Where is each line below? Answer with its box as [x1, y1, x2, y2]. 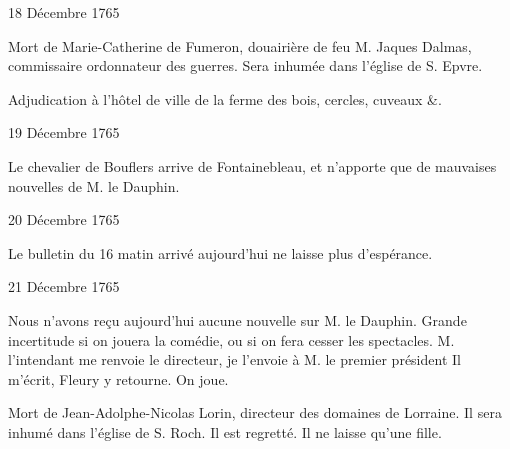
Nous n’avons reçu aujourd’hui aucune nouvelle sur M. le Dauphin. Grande [8, 309, 467, 330]
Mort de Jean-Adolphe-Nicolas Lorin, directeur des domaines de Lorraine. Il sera [8, 402, 502, 423]
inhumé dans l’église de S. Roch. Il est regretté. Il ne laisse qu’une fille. [8, 421, 442, 442]
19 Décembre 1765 [8, 122, 120, 143]
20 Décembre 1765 [8, 209, 120, 230]
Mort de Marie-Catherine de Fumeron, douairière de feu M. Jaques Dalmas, [8, 35, 472, 56]
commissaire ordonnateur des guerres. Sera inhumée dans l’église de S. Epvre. [8, 55, 483, 76]
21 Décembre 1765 [8, 276, 120, 297]
